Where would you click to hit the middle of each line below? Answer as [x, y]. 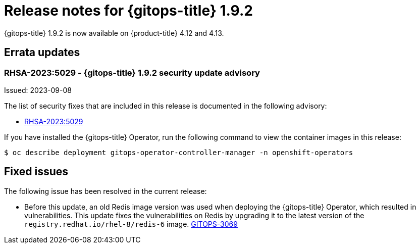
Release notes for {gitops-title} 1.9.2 [128, 11]
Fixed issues [36, 172]
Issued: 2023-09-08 [38, 90]
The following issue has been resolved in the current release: [106, 191]
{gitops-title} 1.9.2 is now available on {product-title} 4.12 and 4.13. [114, 33]
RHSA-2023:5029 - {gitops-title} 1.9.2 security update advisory [132, 72]
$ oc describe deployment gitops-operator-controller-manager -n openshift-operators [179, 152]
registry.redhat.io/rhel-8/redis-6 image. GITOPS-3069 [131, 224]
